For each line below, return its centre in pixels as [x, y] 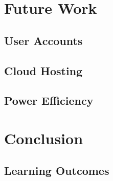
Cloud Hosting [43, 70]
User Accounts [43, 40]
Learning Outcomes [57, 171]
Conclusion [44, 138]
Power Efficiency [49, 100]
